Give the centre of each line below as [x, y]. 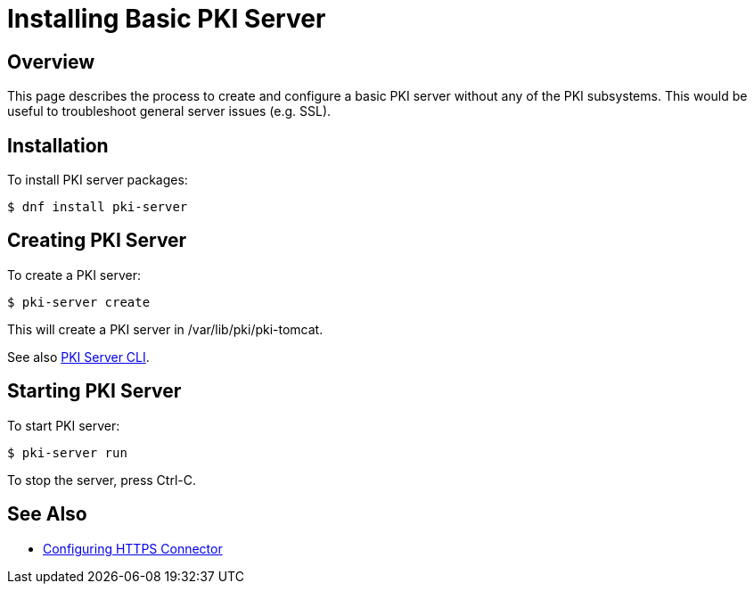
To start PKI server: [64, 425]
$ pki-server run [67, 452]
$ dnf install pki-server [98, 207]
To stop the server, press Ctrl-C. [102, 480]
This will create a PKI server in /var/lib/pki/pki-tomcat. [165, 329]
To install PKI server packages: [98, 180]
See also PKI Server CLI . [78, 357]
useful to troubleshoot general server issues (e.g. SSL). [169, 111]
